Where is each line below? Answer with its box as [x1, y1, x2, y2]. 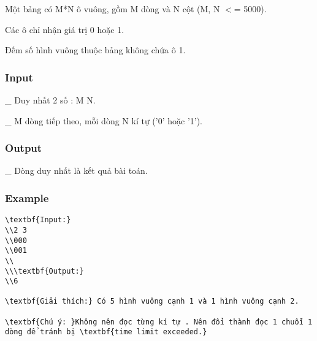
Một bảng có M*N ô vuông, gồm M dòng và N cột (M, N [5, 2, 220, 15]
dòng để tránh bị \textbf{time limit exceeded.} [5, 328, 207, 337]
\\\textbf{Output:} [5, 266, 84, 275]
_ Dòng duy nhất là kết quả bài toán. [5, 164, 148, 177]
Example [5, 190, 49, 205]
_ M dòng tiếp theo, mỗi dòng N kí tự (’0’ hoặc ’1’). [5, 114, 203, 127]
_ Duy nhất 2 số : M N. [5, 94, 96, 106]
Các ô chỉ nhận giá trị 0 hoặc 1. [5, 23, 124, 36]
